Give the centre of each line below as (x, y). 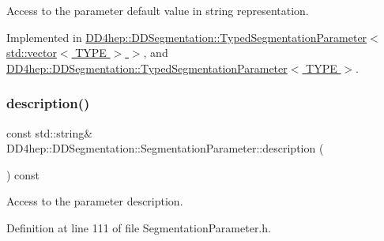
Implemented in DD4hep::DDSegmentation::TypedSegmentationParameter (187, 37)
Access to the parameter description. (95, 201)
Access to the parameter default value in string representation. (158, 10)
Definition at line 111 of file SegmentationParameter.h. (139, 227)
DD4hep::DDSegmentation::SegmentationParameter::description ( (165, 148)
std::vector (32, 53)
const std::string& (50, 132)
